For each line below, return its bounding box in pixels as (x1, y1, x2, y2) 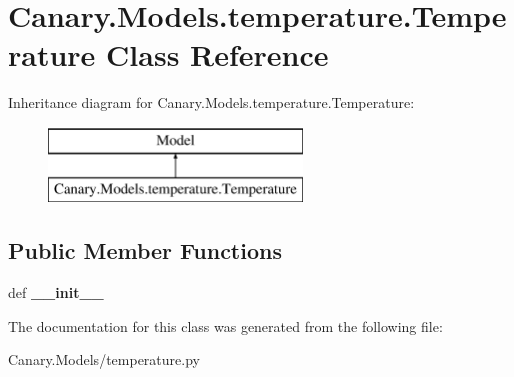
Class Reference (106, 34, 329, 75)
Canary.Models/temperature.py (8, 349, 200, 370)
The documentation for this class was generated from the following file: (8, 315, 443, 336)
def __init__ (8, 282, 104, 303)
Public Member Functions (8, 235, 282, 266)
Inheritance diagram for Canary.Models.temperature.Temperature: (8, 92, 415, 113)
